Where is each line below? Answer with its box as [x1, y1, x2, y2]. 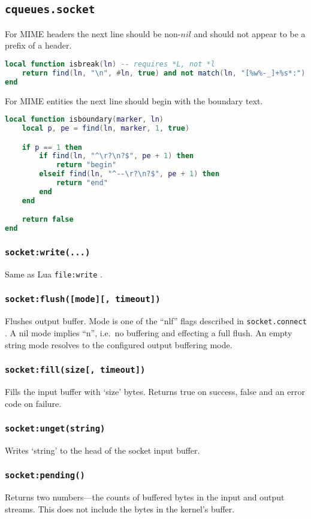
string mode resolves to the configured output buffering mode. [5, 338, 233, 351]
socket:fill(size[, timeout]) [5, 365, 146, 375]
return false [22, 215, 74, 224]
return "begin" [56, 161, 117, 170]
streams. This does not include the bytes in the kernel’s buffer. [5, 502, 235, 515]
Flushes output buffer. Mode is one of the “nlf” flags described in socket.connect [5, 315, 307, 327]
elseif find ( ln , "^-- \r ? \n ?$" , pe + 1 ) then [39, 170, 220, 179]
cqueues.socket [5, 3, 95, 16]
